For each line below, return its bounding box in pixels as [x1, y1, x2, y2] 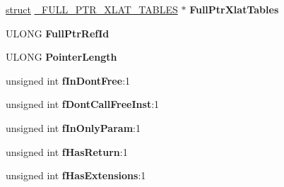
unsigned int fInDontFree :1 [6, 73, 131, 88]
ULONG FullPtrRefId [6, 25, 110, 40]
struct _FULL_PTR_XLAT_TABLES [6, 2, 178, 16]
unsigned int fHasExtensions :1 [6, 168, 146, 183]
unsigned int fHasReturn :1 [6, 144, 128, 159]
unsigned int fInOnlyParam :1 [6, 120, 141, 135]
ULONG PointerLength [6, 49, 117, 64]
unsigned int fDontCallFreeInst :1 [6, 97, 160, 111]
